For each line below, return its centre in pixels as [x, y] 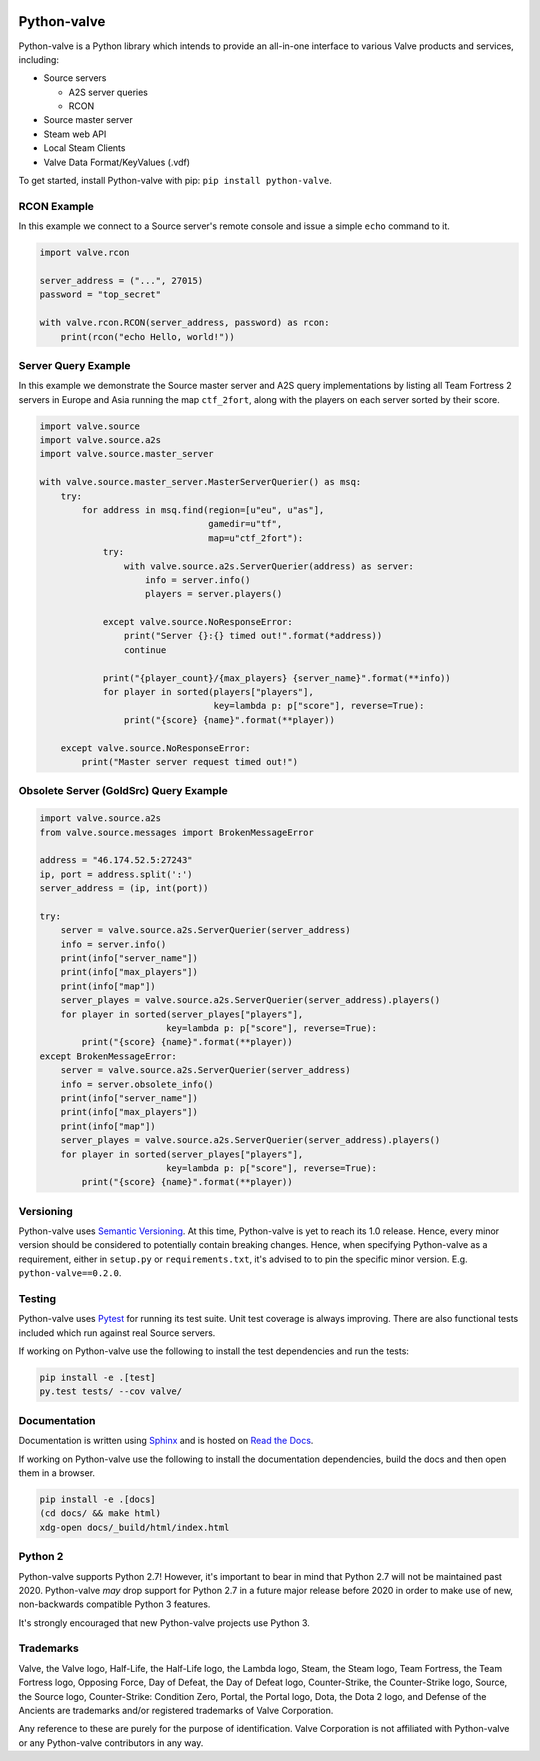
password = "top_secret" [100, 294]
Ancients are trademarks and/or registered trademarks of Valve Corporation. [176, 1710]
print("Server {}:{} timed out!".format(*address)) [253, 636]
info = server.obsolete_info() [137, 1084]
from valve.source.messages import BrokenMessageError [176, 832]
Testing [37, 1298]
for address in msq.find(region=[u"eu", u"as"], [203, 509]
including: [39, 59]
